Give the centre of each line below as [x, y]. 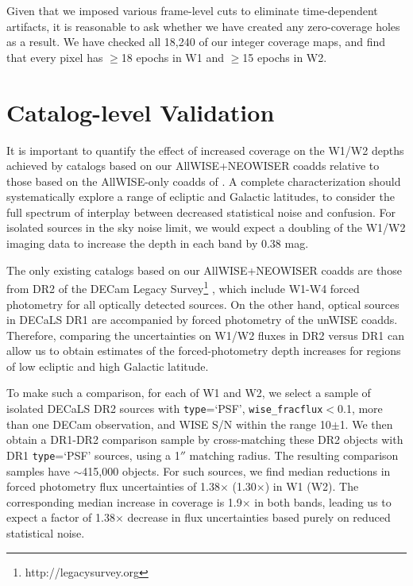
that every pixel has [55, 57]
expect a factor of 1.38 [61, 517]
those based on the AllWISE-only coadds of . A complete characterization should [204, 181]
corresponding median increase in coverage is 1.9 [124, 501]
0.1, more [360, 409]
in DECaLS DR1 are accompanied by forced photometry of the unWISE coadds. [202, 320]
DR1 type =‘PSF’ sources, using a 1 [93, 455]
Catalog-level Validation [141, 112]
